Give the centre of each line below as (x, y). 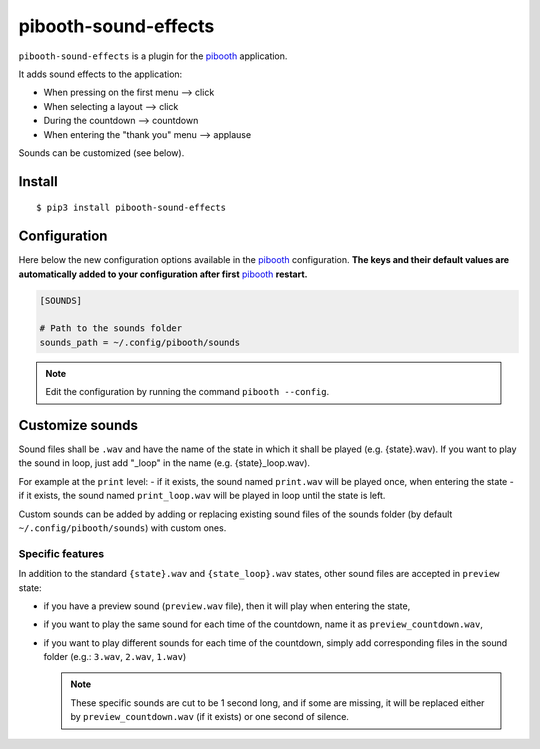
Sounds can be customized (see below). (101, 152)
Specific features (61, 553)
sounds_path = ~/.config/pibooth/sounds (139, 342)
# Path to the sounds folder (111, 328)
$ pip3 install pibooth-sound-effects (131, 208)
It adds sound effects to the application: (100, 74)
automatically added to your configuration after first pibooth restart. (163, 274)
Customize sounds (78, 425)
